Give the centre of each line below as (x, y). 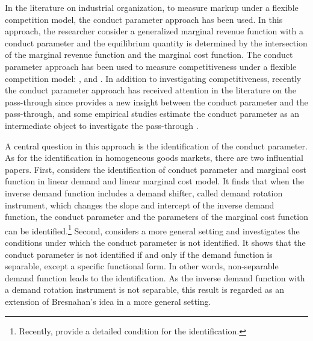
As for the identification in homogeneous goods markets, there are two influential (154, 158)
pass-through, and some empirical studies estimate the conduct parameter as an (152, 114)
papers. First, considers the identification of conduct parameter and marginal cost (156, 169)
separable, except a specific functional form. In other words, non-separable (142, 266)
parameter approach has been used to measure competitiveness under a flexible (151, 66)
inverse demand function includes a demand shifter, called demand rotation (144, 192)
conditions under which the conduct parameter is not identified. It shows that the (155, 242)
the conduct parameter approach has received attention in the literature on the (151, 90)
